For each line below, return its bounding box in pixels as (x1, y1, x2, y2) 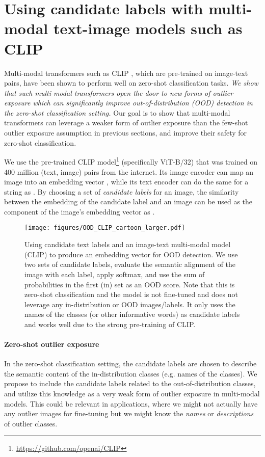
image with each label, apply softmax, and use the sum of (24, 268, 205, 279)
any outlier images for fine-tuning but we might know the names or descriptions (4, 408, 254, 419)
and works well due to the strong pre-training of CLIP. (24, 318, 196, 329)
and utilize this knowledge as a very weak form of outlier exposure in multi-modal (4, 388, 260, 399)
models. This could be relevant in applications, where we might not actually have (4, 398, 258, 409)
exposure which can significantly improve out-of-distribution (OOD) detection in (4, 97, 253, 108)
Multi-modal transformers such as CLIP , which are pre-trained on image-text (4, 67, 248, 78)
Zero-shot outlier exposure (4, 339, 99, 350)
